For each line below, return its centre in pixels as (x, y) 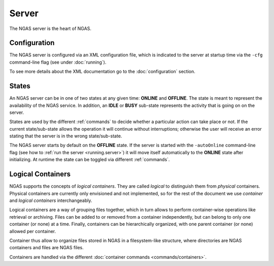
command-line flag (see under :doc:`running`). (58, 62)
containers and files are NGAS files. (46, 248)
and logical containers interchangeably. (51, 200)
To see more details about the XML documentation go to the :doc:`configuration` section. (102, 72)
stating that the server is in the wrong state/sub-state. (66, 136)
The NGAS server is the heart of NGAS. (50, 28)
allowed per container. (33, 231)
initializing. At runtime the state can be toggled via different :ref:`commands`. (90, 160)
